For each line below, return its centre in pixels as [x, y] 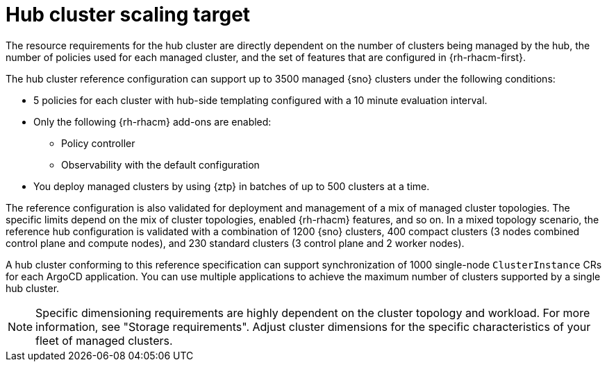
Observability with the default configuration [160, 164]
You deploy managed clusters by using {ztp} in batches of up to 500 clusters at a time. [232, 186]
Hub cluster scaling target [128, 15]
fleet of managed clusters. [104, 340]
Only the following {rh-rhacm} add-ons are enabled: [152, 121]
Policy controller [98, 143]
